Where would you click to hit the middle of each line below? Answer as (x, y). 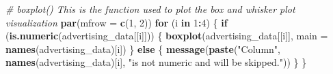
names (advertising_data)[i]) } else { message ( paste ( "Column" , (143, 49)
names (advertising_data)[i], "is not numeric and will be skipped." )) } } (156, 62)
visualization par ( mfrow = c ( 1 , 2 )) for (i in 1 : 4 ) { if (117, 22)
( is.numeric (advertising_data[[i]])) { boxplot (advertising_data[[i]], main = (167, 36)
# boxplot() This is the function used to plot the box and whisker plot (150, 9)
